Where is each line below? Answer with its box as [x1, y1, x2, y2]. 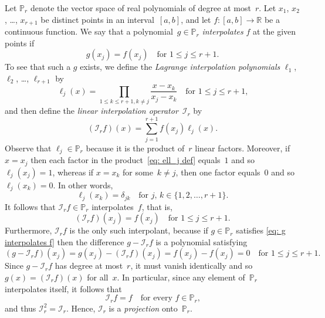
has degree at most [55, 259, 123, 272]
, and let [181, 13, 211, 25]
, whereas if [52, 165, 94, 178]
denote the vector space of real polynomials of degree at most [30, 2, 251, 13]
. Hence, [66, 302, 96, 314]
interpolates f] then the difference [5, 235, 124, 248]
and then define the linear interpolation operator [5, 104, 178, 117]
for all [87, 270, 109, 283]
